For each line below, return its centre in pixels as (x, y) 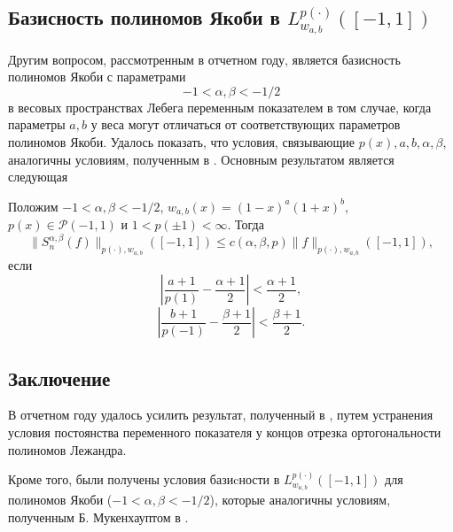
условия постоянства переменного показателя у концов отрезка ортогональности (225, 432)
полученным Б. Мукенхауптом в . (98, 517)
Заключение (59, 378)
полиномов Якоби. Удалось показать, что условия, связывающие (182, 141)
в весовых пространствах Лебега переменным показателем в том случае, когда (220, 107)
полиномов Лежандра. (67, 449)
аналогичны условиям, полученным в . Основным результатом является (201, 159)
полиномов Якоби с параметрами (97, 77)
